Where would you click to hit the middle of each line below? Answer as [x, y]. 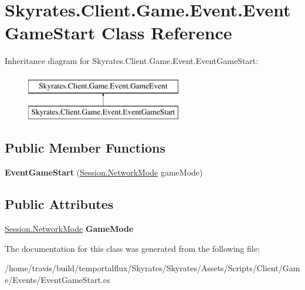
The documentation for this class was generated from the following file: [132, 248]
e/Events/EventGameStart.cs [57, 279]
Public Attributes [59, 204]
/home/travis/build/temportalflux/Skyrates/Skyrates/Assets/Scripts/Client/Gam [152, 268]
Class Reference [167, 33]
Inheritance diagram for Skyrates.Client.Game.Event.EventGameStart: [132, 61]
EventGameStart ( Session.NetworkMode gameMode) [104, 172]
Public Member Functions [85, 148]
